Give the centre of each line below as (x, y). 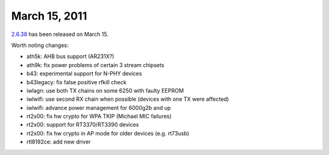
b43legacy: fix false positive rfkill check (76, 82)
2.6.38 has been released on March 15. (60, 34)
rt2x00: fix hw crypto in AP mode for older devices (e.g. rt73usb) (108, 133)
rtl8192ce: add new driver (59, 142)
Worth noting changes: (40, 45)
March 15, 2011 (49, 16)
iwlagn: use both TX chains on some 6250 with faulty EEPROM (105, 90)
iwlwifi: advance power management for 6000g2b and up (99, 107)
